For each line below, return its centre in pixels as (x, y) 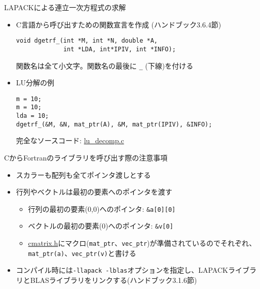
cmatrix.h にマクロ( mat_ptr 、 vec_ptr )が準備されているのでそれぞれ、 (142, 243)
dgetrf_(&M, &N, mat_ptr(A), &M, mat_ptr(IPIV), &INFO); (114, 124)
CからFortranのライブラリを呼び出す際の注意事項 (86, 157)
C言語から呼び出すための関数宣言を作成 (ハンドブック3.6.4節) (119, 24)
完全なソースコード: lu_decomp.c (70, 140)
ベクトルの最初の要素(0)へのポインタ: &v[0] (101, 226)
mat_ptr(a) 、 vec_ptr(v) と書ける (82, 253)
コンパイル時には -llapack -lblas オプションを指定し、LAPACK (122, 270)
